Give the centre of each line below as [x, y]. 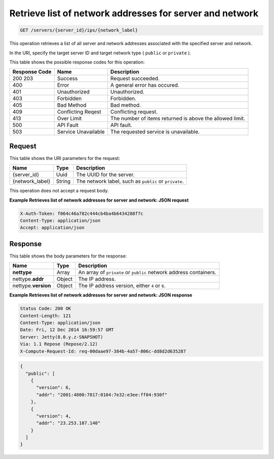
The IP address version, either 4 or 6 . [122, 286]
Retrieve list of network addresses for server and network [134, 13]
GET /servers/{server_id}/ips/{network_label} [79, 30]
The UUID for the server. [106, 175]
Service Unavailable [81, 132]
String [63, 181]
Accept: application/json [52, 228]
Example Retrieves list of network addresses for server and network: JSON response [101, 295]
